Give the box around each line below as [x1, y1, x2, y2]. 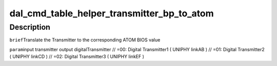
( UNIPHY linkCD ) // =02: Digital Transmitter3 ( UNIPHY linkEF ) [9, 54, 145, 60]
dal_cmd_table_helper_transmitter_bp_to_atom [9, 8, 214, 19]
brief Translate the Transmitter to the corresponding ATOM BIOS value [9, 37, 161, 43]
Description [9, 23, 51, 32]
